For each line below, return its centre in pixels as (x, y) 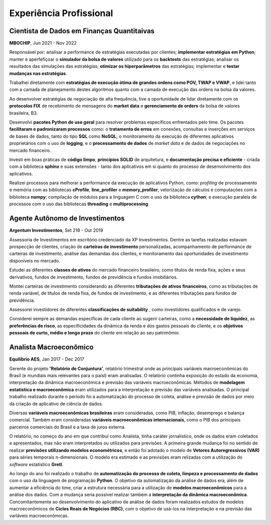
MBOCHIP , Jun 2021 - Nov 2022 (43, 43)
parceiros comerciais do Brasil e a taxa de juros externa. (67, 427)
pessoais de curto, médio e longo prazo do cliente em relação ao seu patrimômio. (95, 333)
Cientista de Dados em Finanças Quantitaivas (82, 31)
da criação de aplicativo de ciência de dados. (56, 404)
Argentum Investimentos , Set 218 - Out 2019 (56, 230)
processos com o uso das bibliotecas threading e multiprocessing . (79, 204)
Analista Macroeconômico (51, 347)
